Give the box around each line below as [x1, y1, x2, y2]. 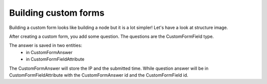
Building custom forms [9, 7, 105, 18]
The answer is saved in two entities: [9, 42, 83, 49]
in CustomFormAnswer [26, 49, 73, 55]
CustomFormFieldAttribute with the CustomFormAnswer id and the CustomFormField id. [9, 72, 188, 78]
